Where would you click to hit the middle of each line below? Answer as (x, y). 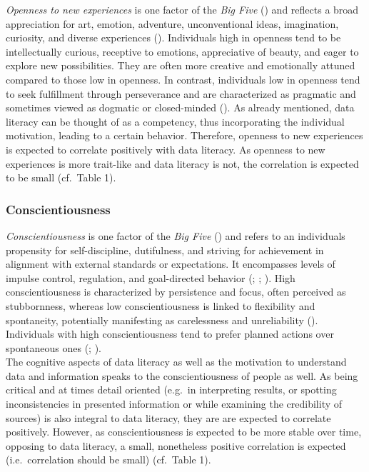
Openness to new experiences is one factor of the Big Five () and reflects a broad (182, 9)
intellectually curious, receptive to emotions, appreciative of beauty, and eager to (182, 51)
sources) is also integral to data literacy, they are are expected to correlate (168, 417)
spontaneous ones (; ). (54, 347)
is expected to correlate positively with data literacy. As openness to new (166, 149)
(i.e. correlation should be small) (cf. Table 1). (108, 460)
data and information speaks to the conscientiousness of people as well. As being (182, 375)
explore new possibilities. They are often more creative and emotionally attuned (181, 65)
